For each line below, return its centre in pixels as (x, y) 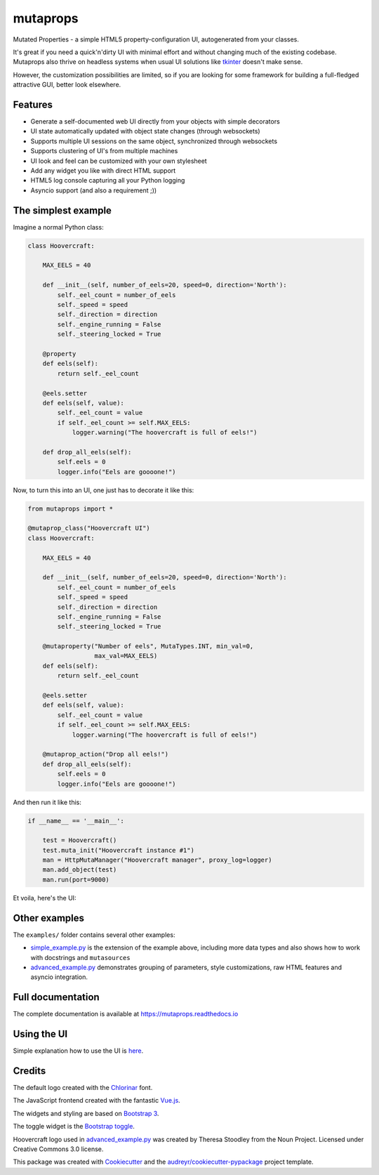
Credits (29, 1071)
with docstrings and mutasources (80, 957)
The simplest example (62, 210)
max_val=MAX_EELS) (126, 656)
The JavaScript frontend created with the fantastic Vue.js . (97, 1101)
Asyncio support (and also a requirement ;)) (94, 190)
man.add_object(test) (80, 870)
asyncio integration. (59, 977)
